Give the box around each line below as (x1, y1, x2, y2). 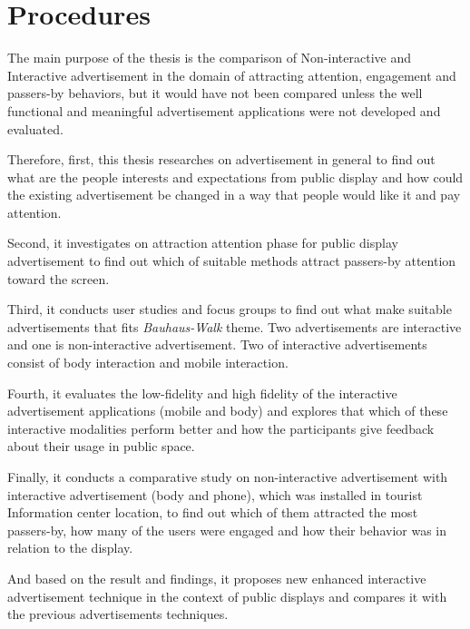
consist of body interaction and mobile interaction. (7, 353, 289, 372)
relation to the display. (7, 538, 133, 557)
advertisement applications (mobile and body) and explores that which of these (7, 401, 448, 420)
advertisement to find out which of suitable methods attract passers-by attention (7, 251, 456, 270)
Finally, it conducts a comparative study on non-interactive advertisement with (7, 467, 448, 486)
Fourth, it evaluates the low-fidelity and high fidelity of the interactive (7, 383, 397, 402)
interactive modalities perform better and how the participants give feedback (7, 418, 435, 437)
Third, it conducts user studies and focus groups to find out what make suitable (7, 300, 452, 319)
